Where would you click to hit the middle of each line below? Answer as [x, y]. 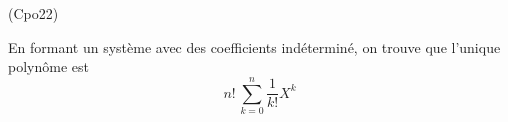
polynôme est [48, 66]
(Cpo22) [33, 13]
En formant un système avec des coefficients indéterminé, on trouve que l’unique [254, 46]
